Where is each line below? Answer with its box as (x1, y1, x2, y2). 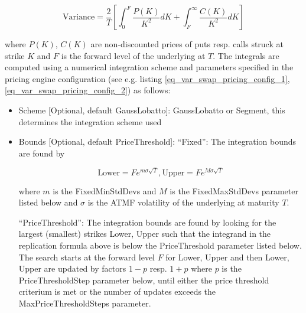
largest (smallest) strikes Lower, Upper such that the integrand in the (18, 227, 271, 240)
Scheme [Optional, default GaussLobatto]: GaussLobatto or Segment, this (18, 103, 285, 116)
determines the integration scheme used (18, 115, 162, 128)
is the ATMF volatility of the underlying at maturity (87, 196, 279, 208)
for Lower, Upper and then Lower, (165, 250, 289, 263)
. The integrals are (213, 49, 279, 61)
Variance (63, 13, 95, 21)
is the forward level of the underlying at (61, 49, 206, 61)
